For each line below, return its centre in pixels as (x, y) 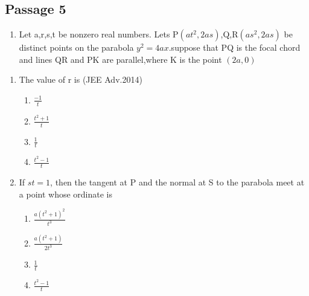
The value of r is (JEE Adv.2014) (81, 79)
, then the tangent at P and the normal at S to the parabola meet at (177, 182)
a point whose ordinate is (65, 194)
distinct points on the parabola (76, 47)
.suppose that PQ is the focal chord (234, 47)
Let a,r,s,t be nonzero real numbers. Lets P (99, 34)
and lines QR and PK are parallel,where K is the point (120, 59)
